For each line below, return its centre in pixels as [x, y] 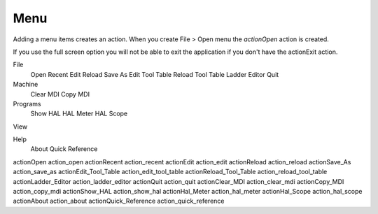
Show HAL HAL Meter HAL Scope [79, 114]
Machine [26, 85]
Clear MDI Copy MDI [60, 94]
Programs [27, 104]
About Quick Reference [64, 149]
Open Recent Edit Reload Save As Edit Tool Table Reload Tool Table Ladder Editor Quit [155, 74]
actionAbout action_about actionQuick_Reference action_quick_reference [119, 201]
